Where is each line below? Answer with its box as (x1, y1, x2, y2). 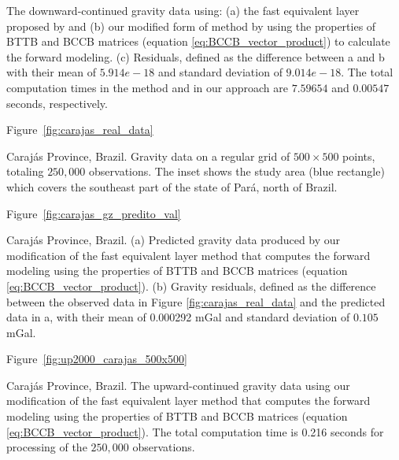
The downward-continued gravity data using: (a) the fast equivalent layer (6, 2, 360, 18)
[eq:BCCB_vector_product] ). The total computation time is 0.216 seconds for (6, 423, 384, 440)
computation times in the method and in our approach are (6, 79, 288, 95)
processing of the (6, 439, 87, 455)
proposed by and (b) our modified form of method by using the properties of (6, 17, 376, 34)
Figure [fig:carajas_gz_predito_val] (6, 205, 181, 221)
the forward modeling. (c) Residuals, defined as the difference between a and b (6, 48, 385, 65)
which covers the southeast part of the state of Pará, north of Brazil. (6, 178, 338, 195)
